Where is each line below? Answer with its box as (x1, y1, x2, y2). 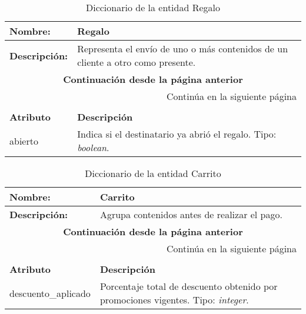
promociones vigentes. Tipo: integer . (99, 293, 249, 306)
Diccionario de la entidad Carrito (85, 166, 221, 180)
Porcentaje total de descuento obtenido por (99, 279, 278, 293)
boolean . (77, 141, 109, 154)
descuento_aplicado (9, 286, 91, 300)
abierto (9, 133, 38, 148)
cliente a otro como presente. (77, 55, 196, 69)
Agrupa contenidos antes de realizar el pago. (99, 208, 282, 221)
